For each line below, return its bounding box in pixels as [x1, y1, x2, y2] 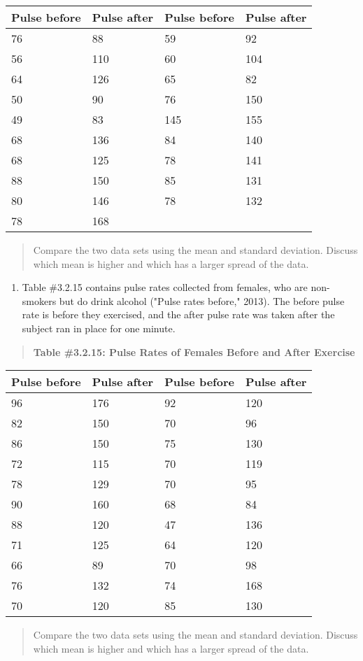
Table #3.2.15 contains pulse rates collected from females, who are [22, 280, 308, 294]
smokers [22, 293, 57, 308]
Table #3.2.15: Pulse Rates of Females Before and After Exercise [33, 344, 355, 359]
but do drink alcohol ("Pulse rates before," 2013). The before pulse [59, 293, 345, 308]
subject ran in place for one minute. [22, 320, 176, 335]
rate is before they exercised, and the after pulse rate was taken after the [22, 307, 335, 322]
